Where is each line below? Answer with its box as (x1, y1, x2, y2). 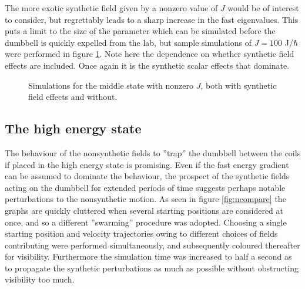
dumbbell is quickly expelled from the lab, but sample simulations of (5, 36, 252, 48)
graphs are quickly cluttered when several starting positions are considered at (5, 204, 284, 216)
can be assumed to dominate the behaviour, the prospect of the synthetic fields (5, 170, 290, 182)
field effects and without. (28, 90, 118, 103)
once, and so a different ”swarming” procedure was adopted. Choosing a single (5, 216, 287, 228)
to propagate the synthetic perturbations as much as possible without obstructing (5, 261, 299, 274)
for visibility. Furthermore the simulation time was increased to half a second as (5, 250, 292, 263)
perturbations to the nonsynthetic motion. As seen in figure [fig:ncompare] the (5, 193, 286, 205)
